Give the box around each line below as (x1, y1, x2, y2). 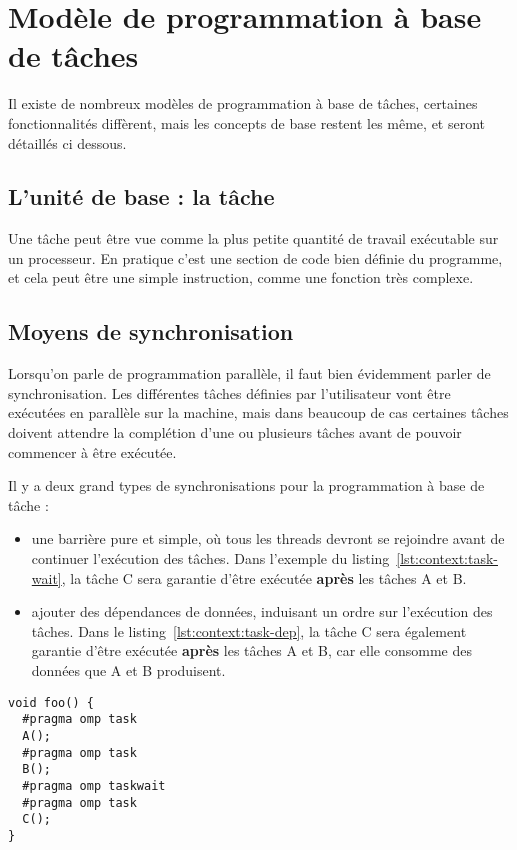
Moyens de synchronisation (8, 316, 294, 347)
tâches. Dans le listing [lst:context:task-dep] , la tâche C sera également (31, 620, 467, 641)
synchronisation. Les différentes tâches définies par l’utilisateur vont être (8, 382, 451, 403)
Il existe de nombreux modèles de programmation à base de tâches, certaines (8, 93, 478, 114)
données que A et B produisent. (31, 660, 226, 680)
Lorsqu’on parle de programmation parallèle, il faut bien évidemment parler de (8, 363, 491, 384)
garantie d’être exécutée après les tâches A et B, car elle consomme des (31, 640, 472, 661)
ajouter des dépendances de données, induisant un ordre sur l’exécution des (31, 601, 493, 622)
